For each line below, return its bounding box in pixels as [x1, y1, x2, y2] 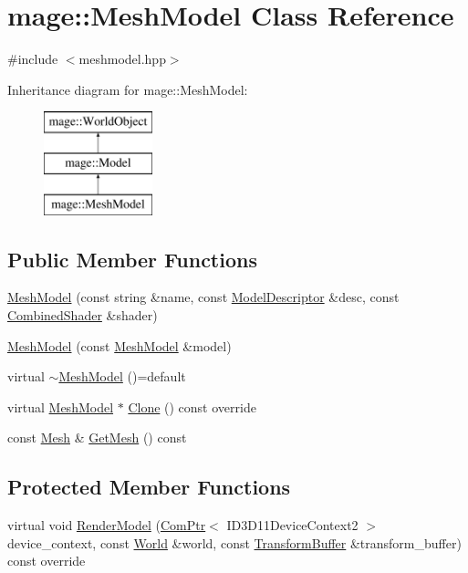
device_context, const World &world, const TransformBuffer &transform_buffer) [7, 533, 462, 552]
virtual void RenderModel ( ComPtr [7, 516, 206, 535]
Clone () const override [128, 397, 256, 416]
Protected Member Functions [7, 473, 291, 501]
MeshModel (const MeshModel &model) [7, 336, 232, 355]
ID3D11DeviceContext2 [226, 516, 359, 535]
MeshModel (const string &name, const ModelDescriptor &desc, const [7, 287, 400, 307]
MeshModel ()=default [58, 367, 186, 386]
